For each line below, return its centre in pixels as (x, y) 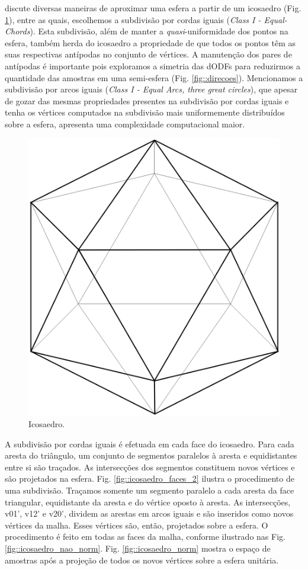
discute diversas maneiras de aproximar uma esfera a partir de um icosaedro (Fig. (153, 8)
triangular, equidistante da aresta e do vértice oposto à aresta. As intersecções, (148, 502)
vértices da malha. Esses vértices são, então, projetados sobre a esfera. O (137, 525)
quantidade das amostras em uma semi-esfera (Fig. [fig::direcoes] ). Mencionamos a (154, 77)
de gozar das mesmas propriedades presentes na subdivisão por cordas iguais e (147, 100)
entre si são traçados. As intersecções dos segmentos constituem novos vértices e (150, 467)
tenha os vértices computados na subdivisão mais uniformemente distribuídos (145, 112)
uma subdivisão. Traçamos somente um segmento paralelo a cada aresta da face (150, 490)
